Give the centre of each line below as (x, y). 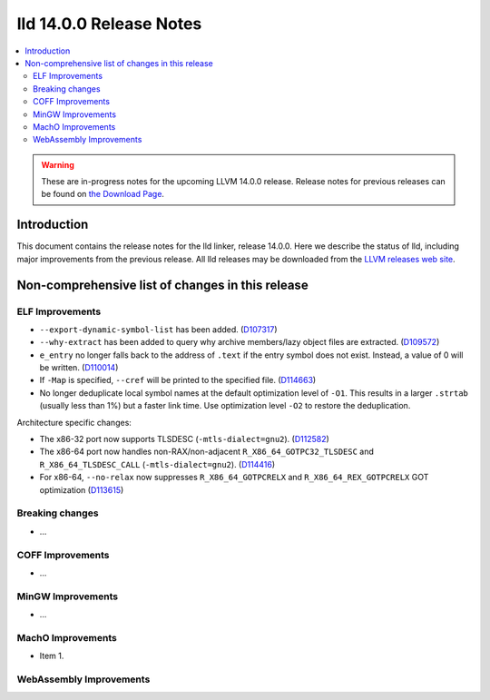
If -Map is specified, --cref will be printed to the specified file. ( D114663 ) (178, 380)
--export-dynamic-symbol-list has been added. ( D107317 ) (158, 329)
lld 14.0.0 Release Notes (109, 24)
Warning (58, 164)
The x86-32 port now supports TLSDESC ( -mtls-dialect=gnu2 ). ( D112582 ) (185, 439)
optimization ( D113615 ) (82, 489)
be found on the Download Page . (103, 194)
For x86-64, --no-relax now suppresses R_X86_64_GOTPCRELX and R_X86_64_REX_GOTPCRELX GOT (234, 478)
